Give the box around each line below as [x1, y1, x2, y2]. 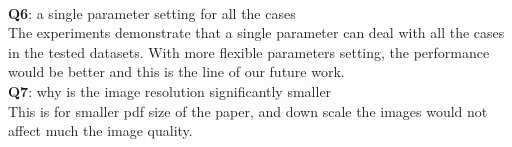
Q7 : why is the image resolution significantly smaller [8, 80, 332, 101]
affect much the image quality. [8, 120, 193, 141]
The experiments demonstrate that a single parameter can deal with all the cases [8, 22, 505, 43]
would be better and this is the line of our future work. [8, 61, 345, 82]
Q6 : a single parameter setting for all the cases [8, 2, 296, 23]
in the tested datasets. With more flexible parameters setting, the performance [8, 41, 490, 62]
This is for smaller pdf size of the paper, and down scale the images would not [8, 100, 488, 121]
